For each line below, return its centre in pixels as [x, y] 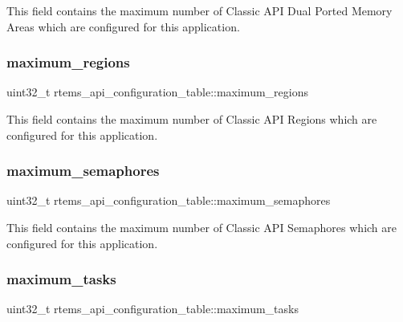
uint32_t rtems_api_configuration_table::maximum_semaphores [169, 200]
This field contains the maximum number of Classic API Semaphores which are [201, 227]
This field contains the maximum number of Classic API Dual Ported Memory [199, 10]
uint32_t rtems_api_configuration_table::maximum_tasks [153, 309]
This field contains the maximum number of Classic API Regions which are [192, 119]
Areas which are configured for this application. [123, 26]
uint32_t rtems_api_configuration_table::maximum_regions [157, 92]
